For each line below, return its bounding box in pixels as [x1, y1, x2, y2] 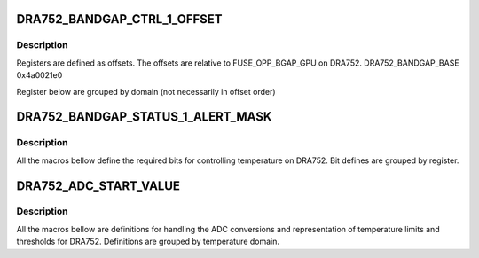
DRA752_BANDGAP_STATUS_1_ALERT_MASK [16, 109, 272, 124]
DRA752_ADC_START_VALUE [16, 178, 181, 193]
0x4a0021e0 [16, 70, 63, 81]
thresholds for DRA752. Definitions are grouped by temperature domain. [16, 236, 279, 247]
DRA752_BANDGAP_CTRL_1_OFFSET [16, 12, 223, 27]
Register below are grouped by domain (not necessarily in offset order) [16, 86, 276, 97]
